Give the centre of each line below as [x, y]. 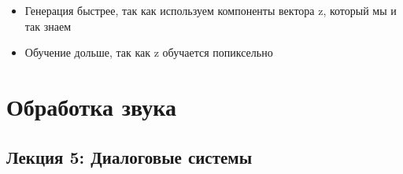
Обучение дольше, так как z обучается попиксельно [149, 52]
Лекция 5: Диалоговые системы [129, 156]
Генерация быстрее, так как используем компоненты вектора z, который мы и [211, 10]
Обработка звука [91, 106]
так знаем [48, 26]
